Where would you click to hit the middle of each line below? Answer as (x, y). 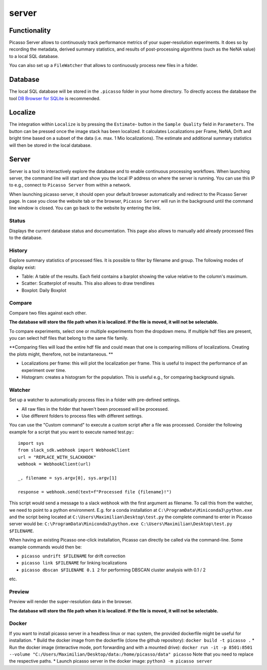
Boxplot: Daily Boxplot (44, 290)
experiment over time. (44, 370)
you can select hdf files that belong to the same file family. (69, 338)
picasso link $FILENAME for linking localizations (74, 563)
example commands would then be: (45, 547)
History (18, 250)
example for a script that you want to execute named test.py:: (72, 432)
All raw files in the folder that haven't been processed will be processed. (95, 409)
